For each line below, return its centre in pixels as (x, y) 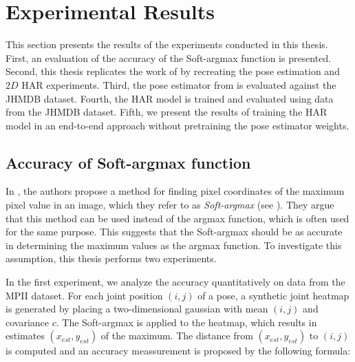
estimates (25, 336)
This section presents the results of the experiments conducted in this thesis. (167, 44)
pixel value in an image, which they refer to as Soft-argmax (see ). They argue (170, 205)
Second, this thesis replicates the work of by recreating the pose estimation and (173, 71)
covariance (28, 322)
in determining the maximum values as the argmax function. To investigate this (174, 245)
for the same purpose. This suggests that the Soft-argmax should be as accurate (174, 232)
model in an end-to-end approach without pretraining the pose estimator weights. (177, 125)
